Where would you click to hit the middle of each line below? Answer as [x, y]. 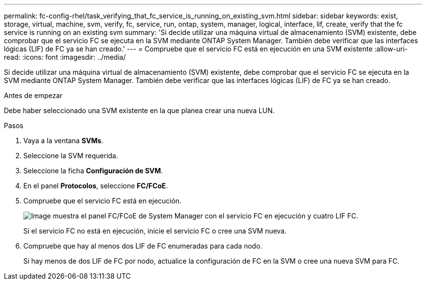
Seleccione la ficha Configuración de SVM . [93, 171]
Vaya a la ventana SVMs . [63, 141]
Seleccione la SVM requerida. [71, 156]
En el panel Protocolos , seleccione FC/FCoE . [96, 186]
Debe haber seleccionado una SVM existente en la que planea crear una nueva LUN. [139, 110]
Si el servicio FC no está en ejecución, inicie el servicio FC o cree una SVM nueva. [155, 231]
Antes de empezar [33, 95]
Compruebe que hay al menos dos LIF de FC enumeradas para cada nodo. [143, 246]
